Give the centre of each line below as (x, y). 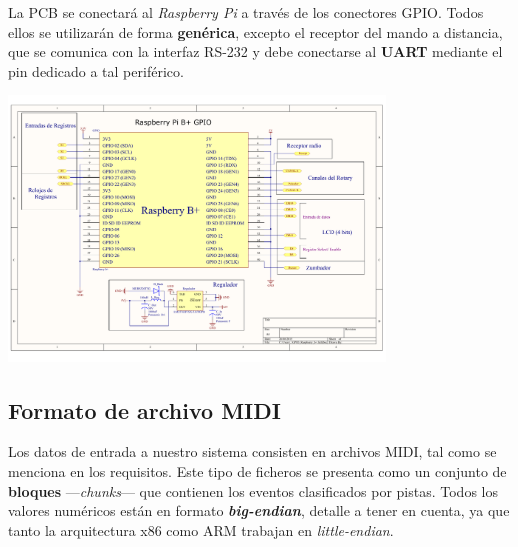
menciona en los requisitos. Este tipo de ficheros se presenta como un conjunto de (257, 470)
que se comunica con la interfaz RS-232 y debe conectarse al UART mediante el (255, 51)
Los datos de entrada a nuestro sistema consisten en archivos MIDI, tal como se (252, 451)
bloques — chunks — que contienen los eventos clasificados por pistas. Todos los (253, 490)
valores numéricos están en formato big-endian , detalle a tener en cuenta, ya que (259, 510)
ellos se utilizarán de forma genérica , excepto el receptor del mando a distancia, (255, 31)
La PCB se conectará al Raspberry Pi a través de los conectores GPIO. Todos (246, 12)
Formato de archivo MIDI (144, 409)
